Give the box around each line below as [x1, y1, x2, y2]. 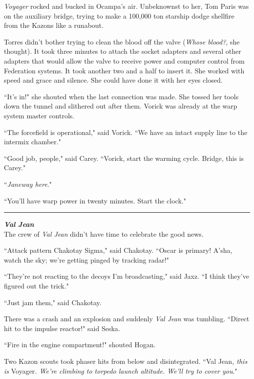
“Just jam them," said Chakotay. [4, 297, 102, 307]
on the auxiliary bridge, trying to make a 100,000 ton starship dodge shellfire [4, 10, 234, 21]
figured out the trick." [4, 281, 69, 291]
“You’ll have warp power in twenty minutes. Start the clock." [4, 195, 186, 205]
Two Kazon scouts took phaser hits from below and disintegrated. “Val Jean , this [4, 356, 248, 366]
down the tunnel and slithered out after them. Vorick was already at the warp [4, 101, 237, 111]
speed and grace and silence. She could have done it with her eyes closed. [4, 75, 223, 85]
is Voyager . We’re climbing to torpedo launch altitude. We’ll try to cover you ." [4, 365, 237, 376]
